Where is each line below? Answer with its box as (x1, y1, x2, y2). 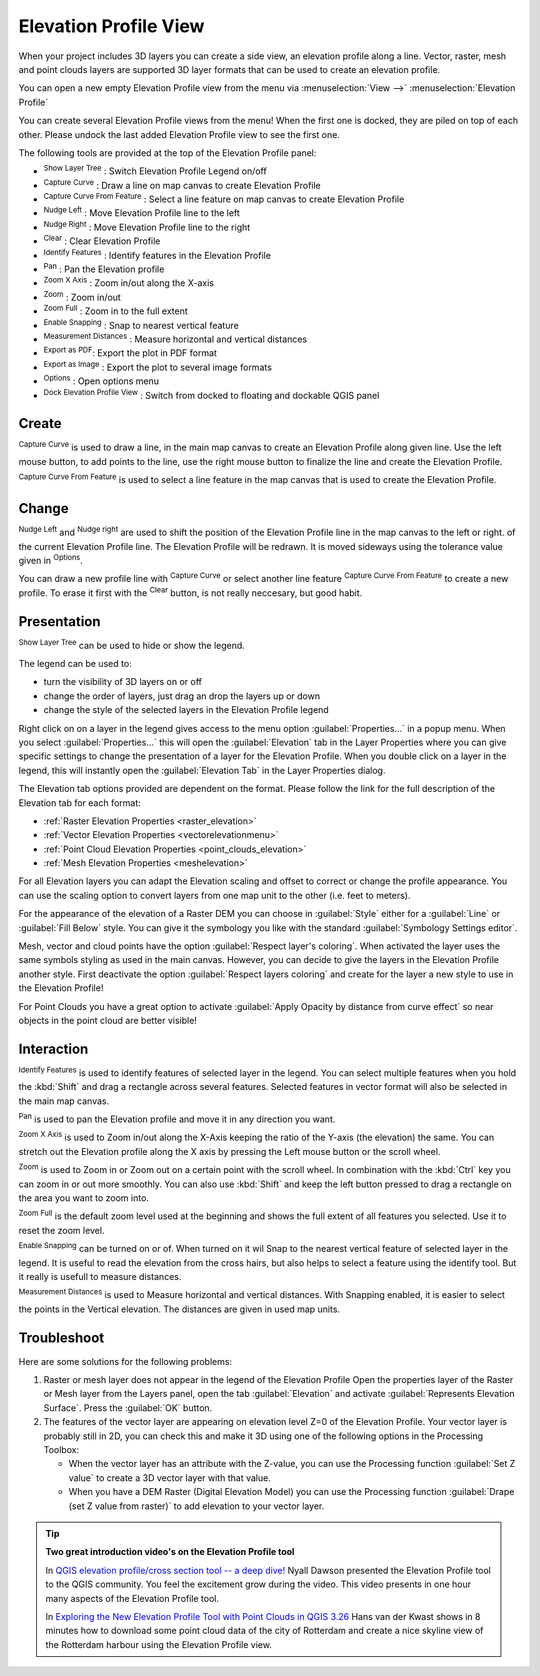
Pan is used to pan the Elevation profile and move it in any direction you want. (18, 1111, 336, 1125)
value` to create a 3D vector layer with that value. (68, 1471, 272, 1484)
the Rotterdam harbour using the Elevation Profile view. (45, 1638, 272, 1650)
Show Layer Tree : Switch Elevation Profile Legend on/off (43, 163, 267, 177)
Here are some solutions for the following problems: (18, 1355, 233, 1367)
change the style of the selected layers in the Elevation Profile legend (43, 704, 329, 716)
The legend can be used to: (18, 657, 132, 669)
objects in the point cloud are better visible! (18, 1014, 197, 1026)
